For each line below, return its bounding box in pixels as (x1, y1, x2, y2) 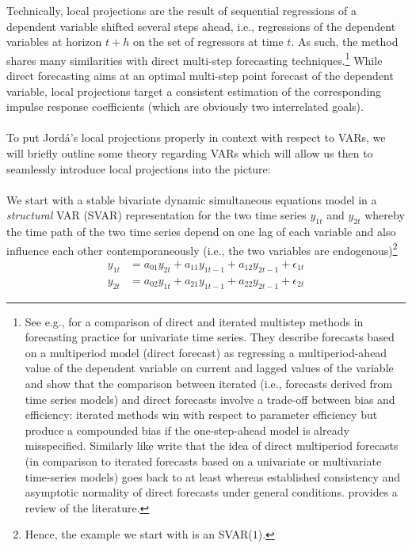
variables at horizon (6, 33, 102, 50)
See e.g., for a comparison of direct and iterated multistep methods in (25, 313, 364, 329)
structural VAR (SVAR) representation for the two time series (6, 207, 307, 223)
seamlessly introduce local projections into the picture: (6, 160, 271, 177)
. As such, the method (291, 33, 399, 50)
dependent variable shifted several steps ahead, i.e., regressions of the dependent (6, 17, 396, 34)
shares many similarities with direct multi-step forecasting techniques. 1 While (6, 49, 383, 68)
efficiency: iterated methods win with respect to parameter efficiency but (25, 406, 378, 423)
